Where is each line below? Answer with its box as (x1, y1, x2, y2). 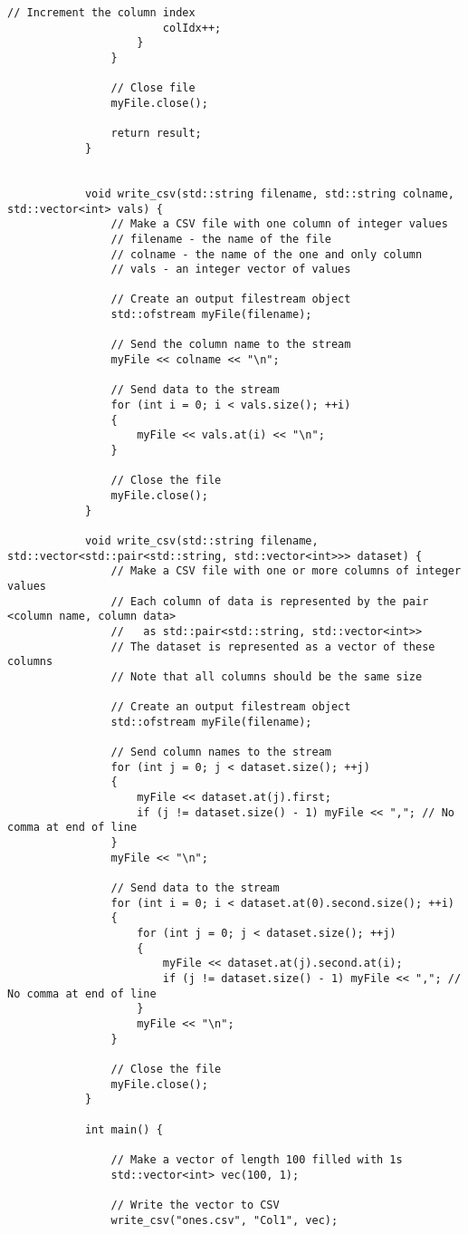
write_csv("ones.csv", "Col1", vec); (110, 1213, 339, 1227)
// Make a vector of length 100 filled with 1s (110, 1152, 403, 1166)
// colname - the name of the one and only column (110, 247, 423, 261)
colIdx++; (162, 21, 222, 34)
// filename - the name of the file (110, 232, 331, 246)
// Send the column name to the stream (110, 338, 351, 352)
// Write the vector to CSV (110, 1198, 280, 1211)
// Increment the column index (7, 6, 196, 19)
